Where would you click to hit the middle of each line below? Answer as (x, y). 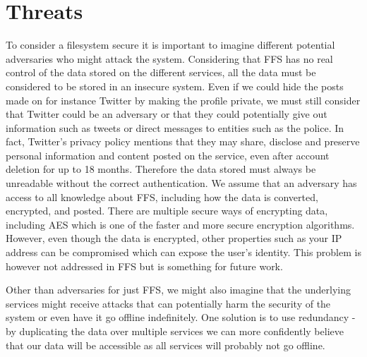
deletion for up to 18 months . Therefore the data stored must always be (161, 169)
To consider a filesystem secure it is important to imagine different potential (170, 45)
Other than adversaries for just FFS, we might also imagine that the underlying (178, 290)
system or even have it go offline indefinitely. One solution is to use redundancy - (181, 317)
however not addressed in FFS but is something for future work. (144, 266)
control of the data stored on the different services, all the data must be (161, 72)
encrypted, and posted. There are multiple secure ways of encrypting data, (167, 211)
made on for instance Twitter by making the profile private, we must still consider (183, 100)
